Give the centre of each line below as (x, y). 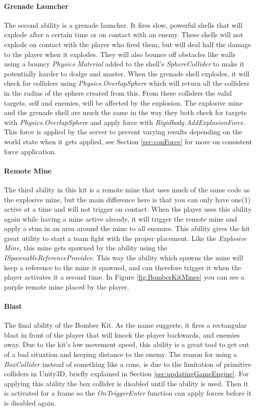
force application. (30, 151)
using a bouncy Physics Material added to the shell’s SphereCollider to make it (124, 64)
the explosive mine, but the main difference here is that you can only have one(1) (127, 199)
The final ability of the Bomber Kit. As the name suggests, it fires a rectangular (126, 325)
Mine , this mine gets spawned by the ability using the (86, 248)
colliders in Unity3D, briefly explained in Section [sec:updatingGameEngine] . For (127, 374)
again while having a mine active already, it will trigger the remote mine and (121, 218)
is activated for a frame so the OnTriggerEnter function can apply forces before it (128, 393)
